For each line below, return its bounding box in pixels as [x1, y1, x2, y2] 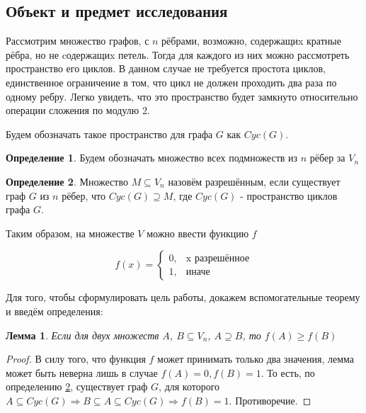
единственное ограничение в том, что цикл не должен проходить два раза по [6, 74, 337, 89]
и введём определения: [6, 303, 103, 318]
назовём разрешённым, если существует [168, 174, 341, 188]
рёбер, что [62, 188, 106, 203]
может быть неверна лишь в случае [6, 365, 158, 380]
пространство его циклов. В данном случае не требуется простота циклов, [6, 61, 326, 76]
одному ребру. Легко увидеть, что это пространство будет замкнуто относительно [6, 89, 358, 103]
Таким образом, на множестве [6, 225, 135, 240]
